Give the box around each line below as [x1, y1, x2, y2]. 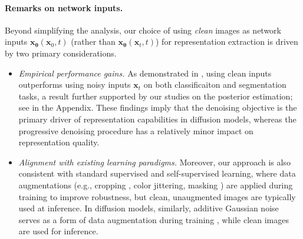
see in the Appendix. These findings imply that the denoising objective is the [18, 101, 297, 114]
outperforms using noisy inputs [18, 78, 131, 91]
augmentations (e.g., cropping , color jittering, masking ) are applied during [18, 178, 293, 191]
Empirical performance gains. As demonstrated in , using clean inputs [18, 67, 272, 79]
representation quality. [18, 136, 100, 148]
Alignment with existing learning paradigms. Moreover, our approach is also [18, 155, 291, 168]
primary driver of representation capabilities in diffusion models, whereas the [18, 112, 297, 125]
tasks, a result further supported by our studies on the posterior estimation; [18, 89, 293, 102]
